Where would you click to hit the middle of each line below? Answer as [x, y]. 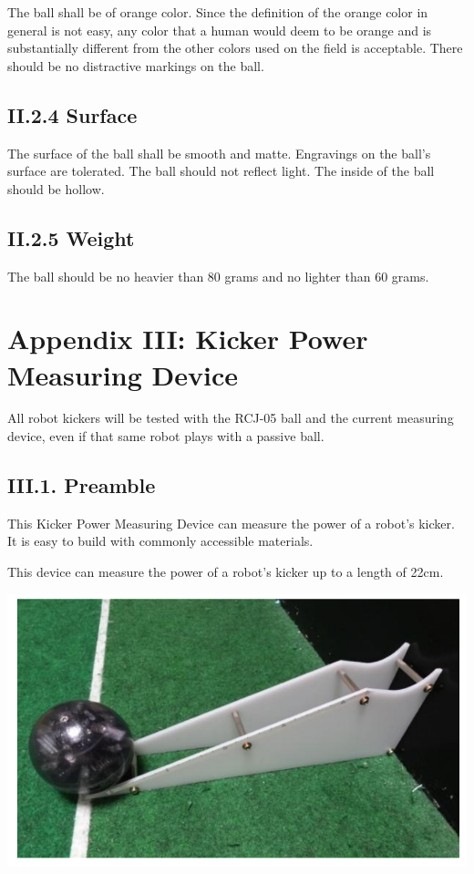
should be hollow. [56, 188]
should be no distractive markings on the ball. [136, 65]
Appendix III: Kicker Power [188, 339]
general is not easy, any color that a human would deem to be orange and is [220, 30]
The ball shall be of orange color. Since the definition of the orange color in [218, 12]
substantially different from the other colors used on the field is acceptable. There [235, 48]
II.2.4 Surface [72, 114]
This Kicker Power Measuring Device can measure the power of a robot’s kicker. [231, 523]
